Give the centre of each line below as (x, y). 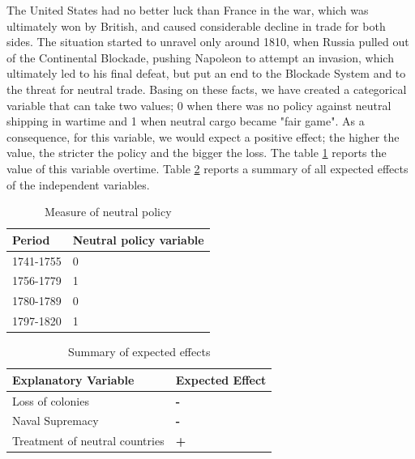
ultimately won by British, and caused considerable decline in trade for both (196, 25)
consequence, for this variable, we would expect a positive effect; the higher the (203, 136)
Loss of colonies (51, 400)
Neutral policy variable (138, 239)
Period (31, 239)
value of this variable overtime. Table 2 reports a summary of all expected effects (207, 168)
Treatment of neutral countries (88, 441)
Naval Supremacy (56, 421)
